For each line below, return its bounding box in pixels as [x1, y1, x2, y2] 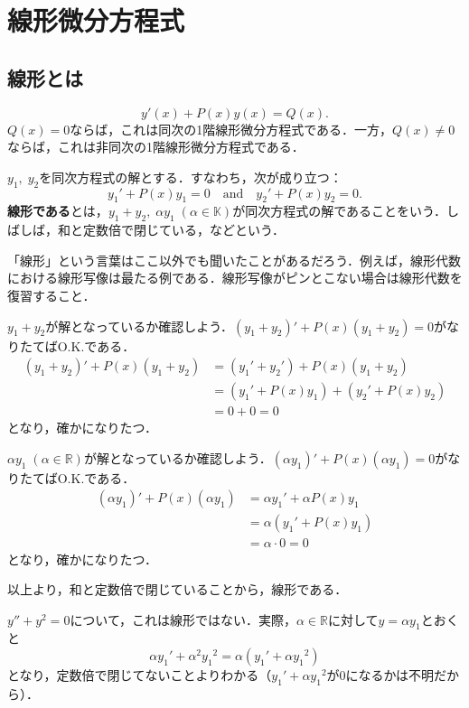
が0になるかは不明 [326, 666, 435, 685]
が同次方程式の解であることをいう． [232, 201, 446, 220]
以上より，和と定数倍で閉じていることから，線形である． [7, 580, 348, 599]
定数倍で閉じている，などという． [82, 220, 285, 239]
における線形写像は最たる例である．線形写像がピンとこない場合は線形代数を [7, 268, 463, 287]
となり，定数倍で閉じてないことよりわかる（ [7, 666, 272, 685]
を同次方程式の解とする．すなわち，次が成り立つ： [39, 167, 342, 186]
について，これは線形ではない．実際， [70, 610, 296, 629]
